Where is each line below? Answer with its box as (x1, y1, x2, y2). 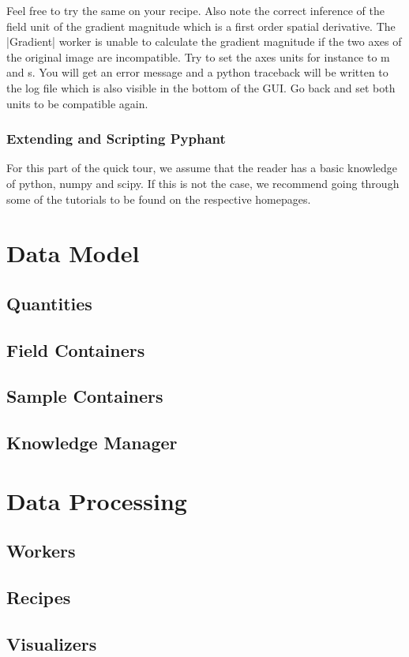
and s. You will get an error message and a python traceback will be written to (6, 64, 388, 81)
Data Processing (6, 484, 187, 516)
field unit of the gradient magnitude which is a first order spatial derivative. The (6, 17, 396, 34)
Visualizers (6, 631, 97, 655)
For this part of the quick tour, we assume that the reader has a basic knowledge (6, 160, 398, 176)
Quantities (6, 291, 92, 315)
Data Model (6, 237, 140, 269)
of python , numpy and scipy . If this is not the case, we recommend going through (6, 175, 400, 191)
